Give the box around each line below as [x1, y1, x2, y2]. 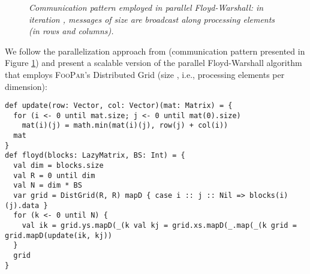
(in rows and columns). [29, 25, 114, 37]
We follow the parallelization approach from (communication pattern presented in [5, 44, 305, 57]
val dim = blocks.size [13, 161, 104, 170]
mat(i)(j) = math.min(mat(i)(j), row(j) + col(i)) [22, 121, 228, 130]
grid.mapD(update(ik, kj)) [5, 231, 112, 240]
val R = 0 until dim [13, 171, 95, 180]
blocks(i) [249, 191, 288, 200]
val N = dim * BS [13, 181, 82, 190]
